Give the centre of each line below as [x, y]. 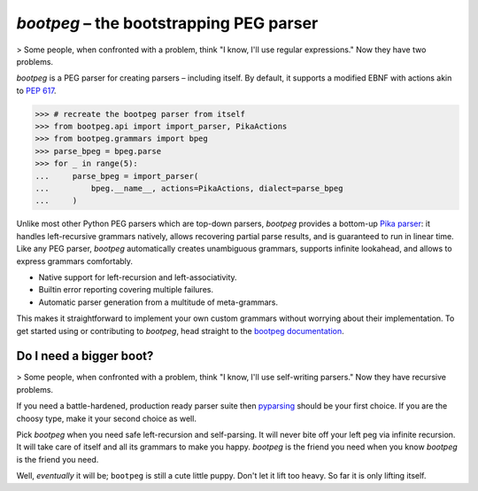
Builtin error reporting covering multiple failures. [126, 290]
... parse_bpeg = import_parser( [117, 176]
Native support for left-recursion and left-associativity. [138, 277]
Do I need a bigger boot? [85, 356]
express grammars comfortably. [74, 261]
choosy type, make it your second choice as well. [106, 418]
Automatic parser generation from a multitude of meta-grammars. [158, 302]
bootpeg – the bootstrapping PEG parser [167, 23]
